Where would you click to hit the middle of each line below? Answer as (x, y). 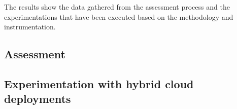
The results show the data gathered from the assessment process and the (117, 7)
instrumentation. (30, 27)
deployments (38, 99)
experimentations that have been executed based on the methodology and (119, 16)
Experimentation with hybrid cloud (99, 83)
